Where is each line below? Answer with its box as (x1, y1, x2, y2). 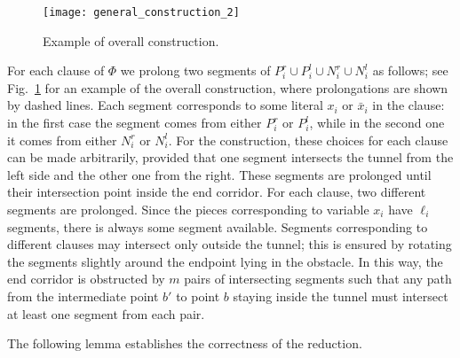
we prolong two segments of (120, 61, 271, 80)
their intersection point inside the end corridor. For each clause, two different (7, 183, 426, 201)
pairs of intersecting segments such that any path (184, 269, 452, 288)
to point (176, 286, 220, 305)
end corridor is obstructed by (7, 269, 165, 288)
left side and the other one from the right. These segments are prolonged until (7, 165, 432, 183)
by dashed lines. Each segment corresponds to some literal (7, 96, 323, 114)
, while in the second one (309, 113, 445, 132)
